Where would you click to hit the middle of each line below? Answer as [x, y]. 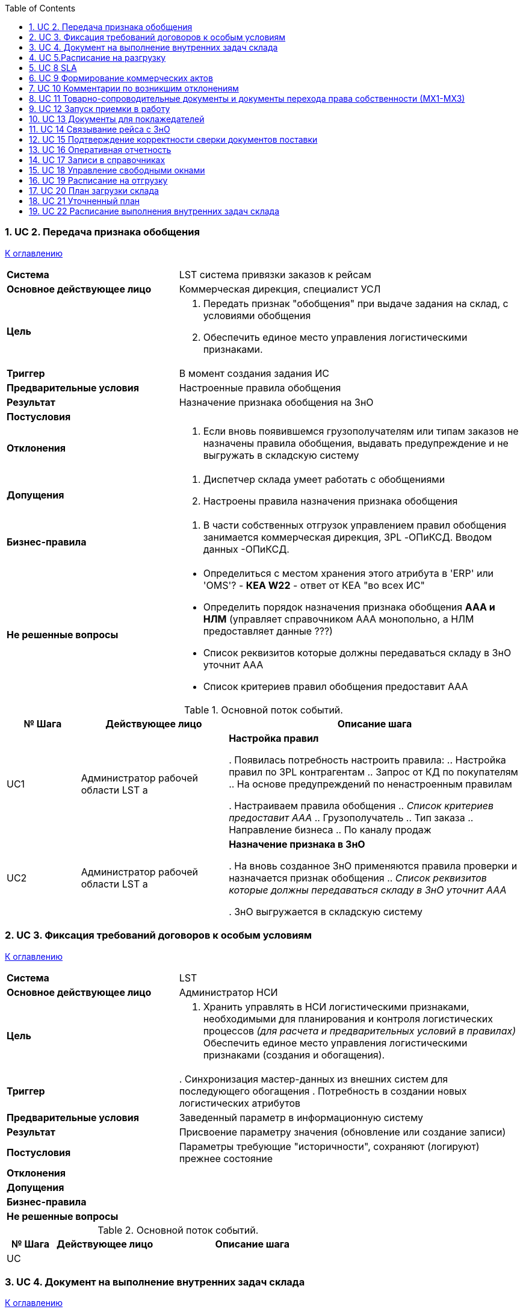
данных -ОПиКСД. [246, 549]
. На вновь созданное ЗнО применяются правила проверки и [373, 866]
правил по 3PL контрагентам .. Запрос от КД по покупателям [373, 772]
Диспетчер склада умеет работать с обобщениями [324, 479]
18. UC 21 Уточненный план [84, 201]
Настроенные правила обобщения [260, 387]
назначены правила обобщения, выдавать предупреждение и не [356, 443]
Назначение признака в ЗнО [297, 844]
